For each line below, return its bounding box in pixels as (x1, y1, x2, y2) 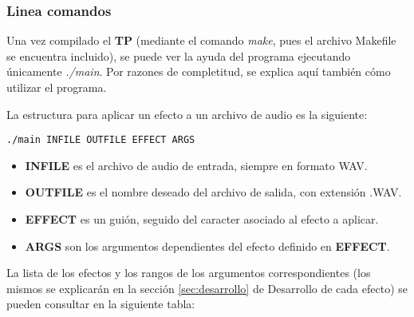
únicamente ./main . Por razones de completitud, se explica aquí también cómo (6, 63, 391, 80)
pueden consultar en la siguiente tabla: (6, 295, 195, 312)
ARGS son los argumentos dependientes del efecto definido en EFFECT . (25, 237, 390, 254)
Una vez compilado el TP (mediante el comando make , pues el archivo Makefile (6, 32, 396, 49)
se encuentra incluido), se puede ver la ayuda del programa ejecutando (6, 47, 351, 64)
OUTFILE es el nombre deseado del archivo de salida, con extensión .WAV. (25, 184, 402, 200)
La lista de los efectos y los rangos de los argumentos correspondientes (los (6, 264, 371, 281)
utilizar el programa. (6, 79, 107, 95)
